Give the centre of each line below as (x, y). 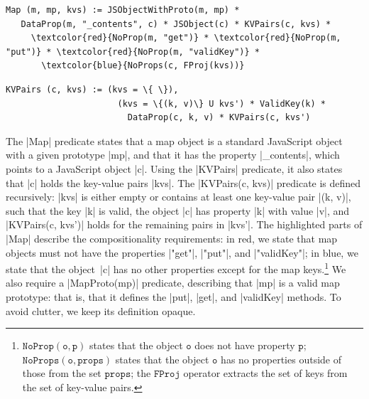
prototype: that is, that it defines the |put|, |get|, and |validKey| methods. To (174, 296)
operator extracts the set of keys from (265, 373)
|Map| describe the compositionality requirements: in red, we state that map (172, 238)
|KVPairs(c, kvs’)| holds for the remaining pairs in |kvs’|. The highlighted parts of (184, 224)
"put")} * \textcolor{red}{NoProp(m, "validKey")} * (133, 52)
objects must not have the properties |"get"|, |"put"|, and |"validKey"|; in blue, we (182, 252)
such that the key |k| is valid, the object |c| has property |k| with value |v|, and (178, 210)
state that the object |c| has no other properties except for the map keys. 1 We (176, 268)
